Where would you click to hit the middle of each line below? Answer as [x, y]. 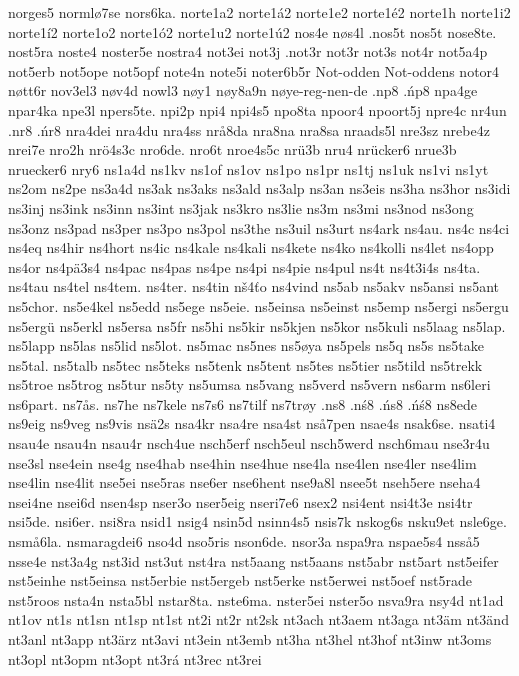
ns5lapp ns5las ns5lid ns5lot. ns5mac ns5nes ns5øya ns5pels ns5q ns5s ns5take [246, 345]
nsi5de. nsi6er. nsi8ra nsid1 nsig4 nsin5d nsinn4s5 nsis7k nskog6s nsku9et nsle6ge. [257, 521]
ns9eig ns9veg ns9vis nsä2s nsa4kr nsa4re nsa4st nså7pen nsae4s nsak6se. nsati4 [252, 423]
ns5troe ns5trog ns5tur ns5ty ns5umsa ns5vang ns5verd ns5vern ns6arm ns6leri [249, 384]
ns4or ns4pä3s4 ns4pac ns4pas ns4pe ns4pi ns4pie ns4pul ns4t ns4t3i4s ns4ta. [244, 266]
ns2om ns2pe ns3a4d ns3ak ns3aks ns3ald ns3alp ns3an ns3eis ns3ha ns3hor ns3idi [259, 188]
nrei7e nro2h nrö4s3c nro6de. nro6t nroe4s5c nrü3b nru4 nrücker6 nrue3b [232, 149]
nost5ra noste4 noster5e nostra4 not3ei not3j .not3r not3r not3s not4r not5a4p [248, 51]
